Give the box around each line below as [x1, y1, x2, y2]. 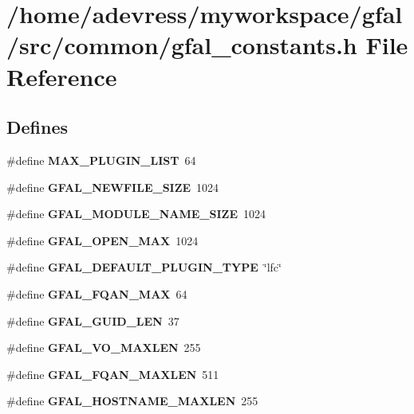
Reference [6, 60, 117, 92]
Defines [6, 115, 69, 139]
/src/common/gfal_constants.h [6, 29, 357, 61]
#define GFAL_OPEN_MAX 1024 [6, 232, 199, 248]
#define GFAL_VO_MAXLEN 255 [6, 339, 201, 356]
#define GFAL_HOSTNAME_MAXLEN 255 [6, 393, 258, 409]
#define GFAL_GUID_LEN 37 [6, 312, 179, 329]
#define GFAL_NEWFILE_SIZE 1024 [6, 178, 219, 195]
